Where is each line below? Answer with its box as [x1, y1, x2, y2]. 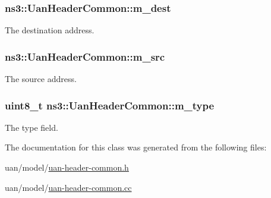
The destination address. [5, 24, 94, 36]
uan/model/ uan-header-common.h [5, 161, 129, 174]
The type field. [5, 121, 58, 133]
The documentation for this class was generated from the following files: [5, 141, 267, 153]
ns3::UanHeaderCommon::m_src [5, 49, 165, 64]
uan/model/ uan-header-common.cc [5, 181, 132, 193]
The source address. [5, 73, 77, 85]
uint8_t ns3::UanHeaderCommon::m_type [5, 98, 215, 112]
